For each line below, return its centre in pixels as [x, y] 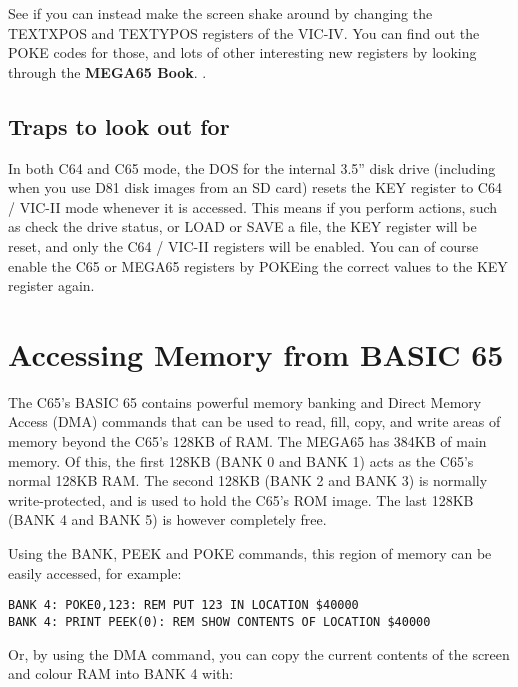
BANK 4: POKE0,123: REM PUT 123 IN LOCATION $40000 [183, 605]
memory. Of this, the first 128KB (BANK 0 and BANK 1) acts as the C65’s [241, 460]
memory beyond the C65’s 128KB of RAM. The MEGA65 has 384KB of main [247, 441]
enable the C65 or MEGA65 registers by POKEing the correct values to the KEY [258, 265]
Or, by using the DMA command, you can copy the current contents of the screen [259, 653]
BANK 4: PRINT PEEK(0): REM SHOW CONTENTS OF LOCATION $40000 [219, 621]
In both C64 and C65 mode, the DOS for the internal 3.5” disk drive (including [252, 167]
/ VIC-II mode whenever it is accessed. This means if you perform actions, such [253, 206]
